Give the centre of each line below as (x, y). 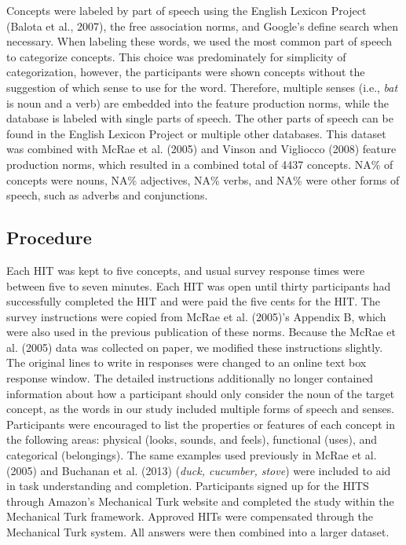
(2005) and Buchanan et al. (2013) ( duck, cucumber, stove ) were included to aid (199, 470)
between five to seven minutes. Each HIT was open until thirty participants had (199, 285)
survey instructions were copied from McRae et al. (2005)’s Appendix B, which (196, 316)
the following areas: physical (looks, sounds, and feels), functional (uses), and (192, 439)
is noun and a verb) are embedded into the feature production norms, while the (198, 102)
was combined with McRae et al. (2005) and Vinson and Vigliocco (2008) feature (201, 149)
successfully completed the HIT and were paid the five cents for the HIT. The (193, 301)
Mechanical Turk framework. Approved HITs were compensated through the (190, 516)
